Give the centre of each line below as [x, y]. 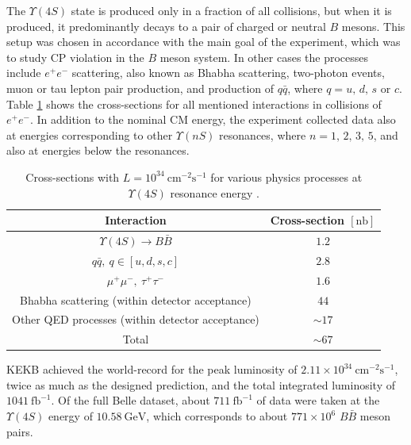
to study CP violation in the [75, 57]
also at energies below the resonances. [98, 150]
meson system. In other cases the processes [264, 57]
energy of [70, 416]
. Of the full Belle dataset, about [131, 400]
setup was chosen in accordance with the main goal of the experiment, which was [204, 42]
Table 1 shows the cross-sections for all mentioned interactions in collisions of [194, 104]
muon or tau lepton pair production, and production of [140, 88]
